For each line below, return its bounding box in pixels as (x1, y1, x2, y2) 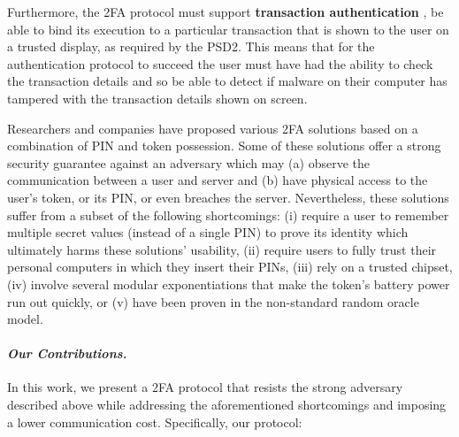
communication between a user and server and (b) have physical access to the (7, 171, 428, 189)
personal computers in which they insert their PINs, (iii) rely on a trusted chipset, (7, 257, 453, 276)
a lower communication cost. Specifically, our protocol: (7, 412, 302, 431)
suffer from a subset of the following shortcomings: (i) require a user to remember (7, 205, 449, 224)
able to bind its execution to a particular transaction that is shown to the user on (7, 19, 449, 38)
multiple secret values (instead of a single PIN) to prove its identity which (7, 223, 409, 241)
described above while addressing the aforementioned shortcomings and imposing (7, 395, 447, 414)
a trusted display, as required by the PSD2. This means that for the (7, 37, 375, 56)
